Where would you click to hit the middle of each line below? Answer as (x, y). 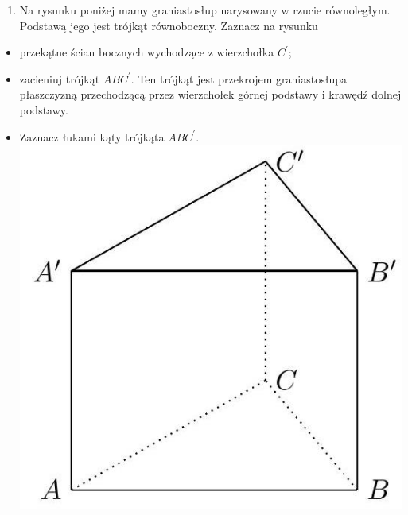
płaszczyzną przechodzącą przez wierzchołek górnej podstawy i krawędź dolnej (210, 94)
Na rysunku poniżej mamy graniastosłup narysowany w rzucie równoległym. (205, 10)
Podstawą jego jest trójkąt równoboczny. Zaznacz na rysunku (169, 25)
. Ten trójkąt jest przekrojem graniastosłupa (239, 78)
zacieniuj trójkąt (60, 78)
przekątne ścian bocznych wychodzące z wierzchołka (147, 52)
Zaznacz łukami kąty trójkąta (92, 136)
